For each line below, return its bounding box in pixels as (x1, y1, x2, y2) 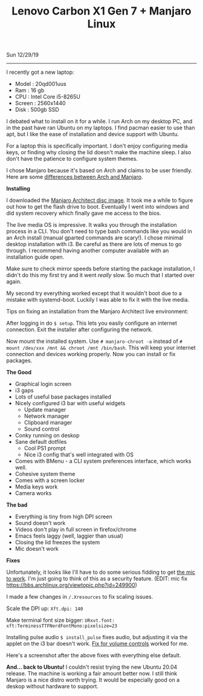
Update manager (24, 406, 66, 414)
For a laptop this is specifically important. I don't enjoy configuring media (6, 142, 188, 149)
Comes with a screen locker (14, 476, 85, 484)
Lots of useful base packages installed (14, 393, 112, 400)
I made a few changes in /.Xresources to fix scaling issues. (6, 593, 153, 600)
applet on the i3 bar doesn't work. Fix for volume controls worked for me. (6, 640, 188, 648)
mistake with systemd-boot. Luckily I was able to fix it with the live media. (6, 296, 190, 304)
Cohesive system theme (14, 470, 76, 478)
